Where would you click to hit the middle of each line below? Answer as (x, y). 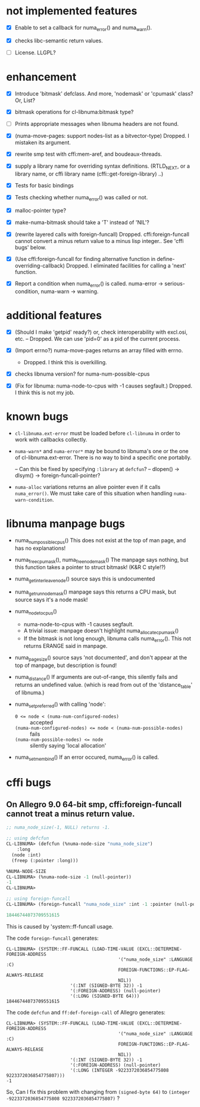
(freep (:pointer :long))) (45, 860)
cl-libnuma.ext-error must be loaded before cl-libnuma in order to (97, 433)
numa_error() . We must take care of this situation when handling (93, 493)
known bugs (37, 417)
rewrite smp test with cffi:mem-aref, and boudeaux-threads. (88, 154)
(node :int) (26, 855)
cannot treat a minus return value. (71, 814)
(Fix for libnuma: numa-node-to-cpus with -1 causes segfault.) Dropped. (103, 386)
